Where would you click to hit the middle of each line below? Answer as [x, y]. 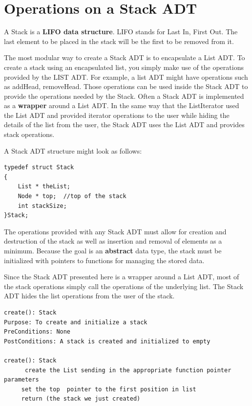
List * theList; [44, 187]
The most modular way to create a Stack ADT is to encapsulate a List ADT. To [125, 57]
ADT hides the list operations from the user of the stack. [89, 296]
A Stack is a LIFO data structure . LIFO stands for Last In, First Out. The [121, 32]
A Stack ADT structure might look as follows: [73, 150]
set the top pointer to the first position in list [109, 389]
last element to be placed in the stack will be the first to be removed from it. [119, 41]
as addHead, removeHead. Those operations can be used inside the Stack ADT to [126, 86]
